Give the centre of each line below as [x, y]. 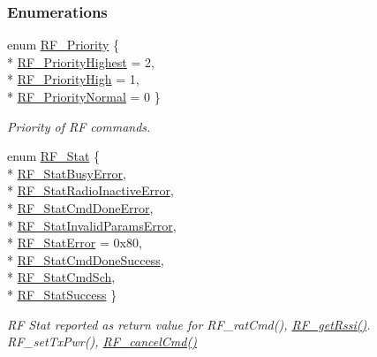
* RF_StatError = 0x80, [75, 243]
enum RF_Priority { [64, 45]
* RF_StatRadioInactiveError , [90, 190]
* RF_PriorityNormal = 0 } [84, 96]
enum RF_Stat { [54, 156]
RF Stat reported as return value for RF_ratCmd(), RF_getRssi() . [189, 324]
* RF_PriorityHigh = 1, [73, 79]
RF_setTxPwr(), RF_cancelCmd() [102, 342]
